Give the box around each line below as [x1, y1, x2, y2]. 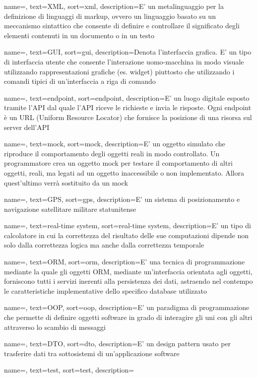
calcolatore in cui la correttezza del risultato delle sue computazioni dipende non [4, 230, 249, 240]
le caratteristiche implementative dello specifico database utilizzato [4, 285, 207, 296]
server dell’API [4, 122, 50, 132]
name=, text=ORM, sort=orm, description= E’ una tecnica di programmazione [4, 256, 245, 267]
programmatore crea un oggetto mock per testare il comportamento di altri [4, 158, 233, 168]
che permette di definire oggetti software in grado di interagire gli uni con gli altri [4, 312, 253, 322]
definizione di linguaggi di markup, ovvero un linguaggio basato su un [4, 10, 216, 21]
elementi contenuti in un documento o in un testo [4, 30, 155, 40]
